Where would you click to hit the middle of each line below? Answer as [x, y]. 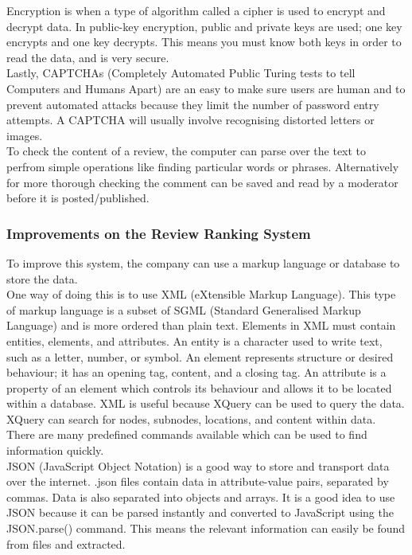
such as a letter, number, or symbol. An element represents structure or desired [200, 356]
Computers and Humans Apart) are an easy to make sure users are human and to [206, 88]
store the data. [42, 278]
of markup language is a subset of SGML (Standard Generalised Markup [184, 309]
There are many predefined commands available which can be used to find [187, 434]
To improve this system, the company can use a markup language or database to [203, 262]
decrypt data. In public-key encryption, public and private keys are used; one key [204, 26]
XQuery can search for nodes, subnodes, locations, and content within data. [191, 418]
